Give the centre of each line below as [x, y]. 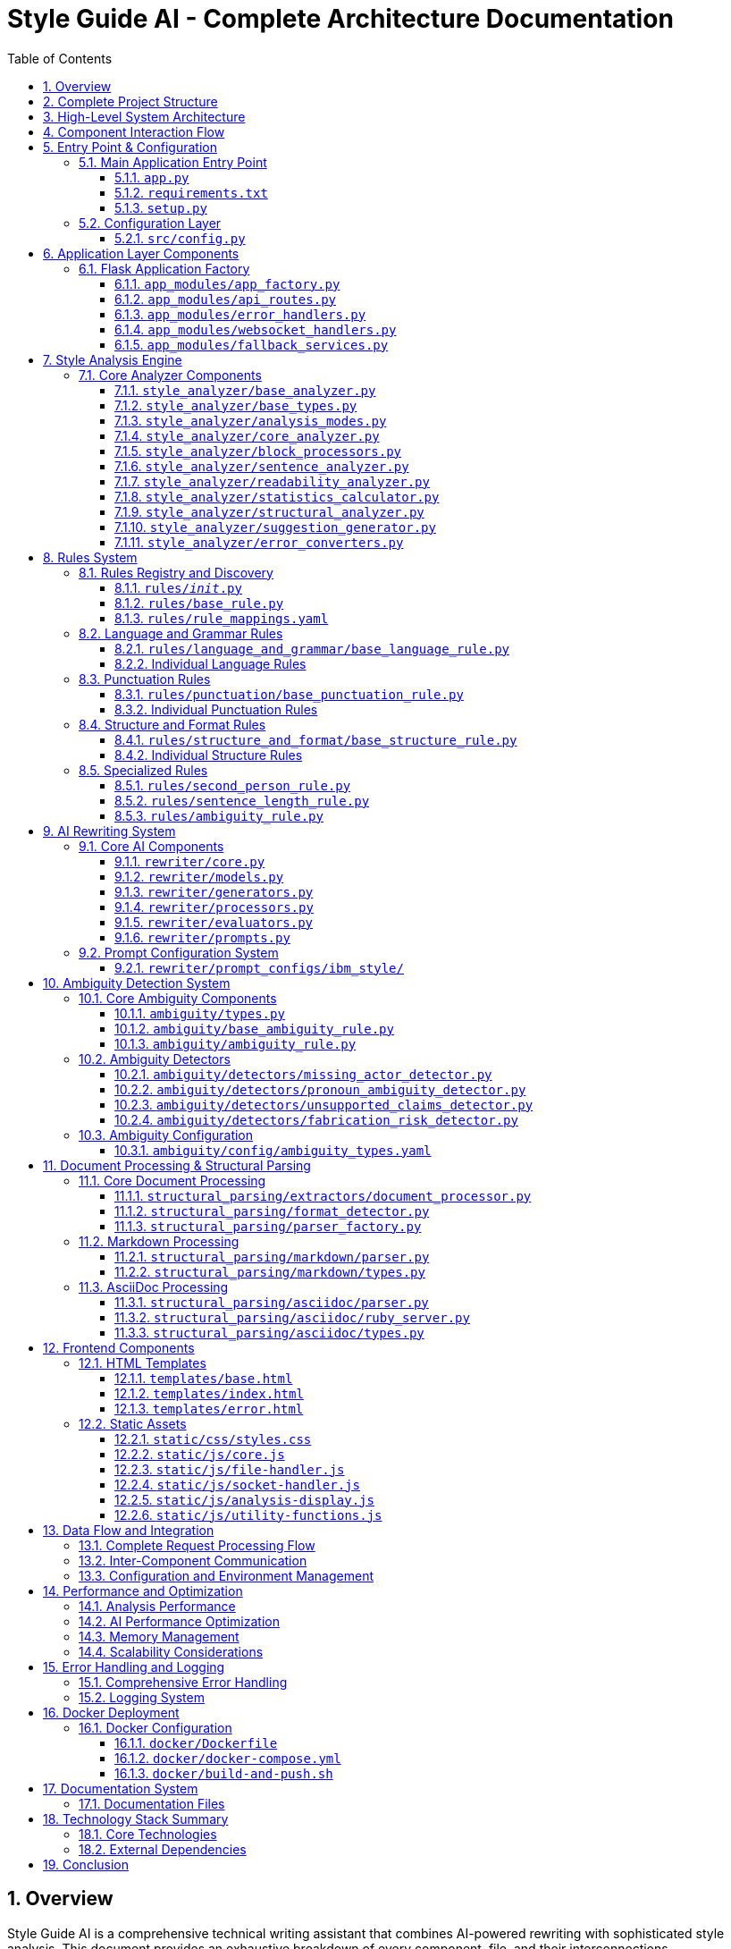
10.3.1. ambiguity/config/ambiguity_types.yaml [273, 1150]
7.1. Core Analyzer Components [170, 375]
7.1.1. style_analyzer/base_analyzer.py [245, 390]
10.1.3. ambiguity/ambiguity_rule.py [235, 1043]
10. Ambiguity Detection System [137, 983]
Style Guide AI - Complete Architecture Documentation [340, 19]
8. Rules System [90, 557]
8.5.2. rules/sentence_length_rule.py [242, 800]
